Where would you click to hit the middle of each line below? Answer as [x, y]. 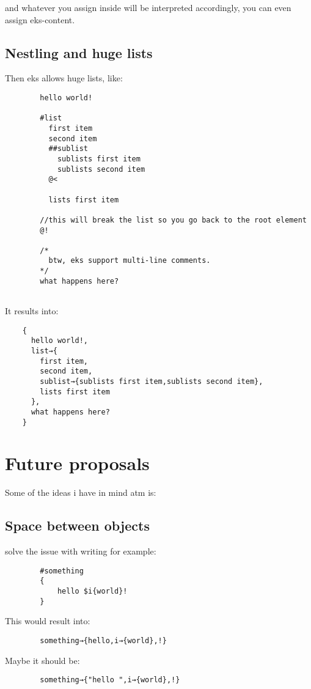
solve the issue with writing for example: [81, 551]
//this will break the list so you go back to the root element [173, 220]
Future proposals [77, 463]
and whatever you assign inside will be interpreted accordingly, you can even [148, 7]
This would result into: [48, 621]
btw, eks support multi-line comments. [130, 261]
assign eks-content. [40, 19]
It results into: [32, 311]
